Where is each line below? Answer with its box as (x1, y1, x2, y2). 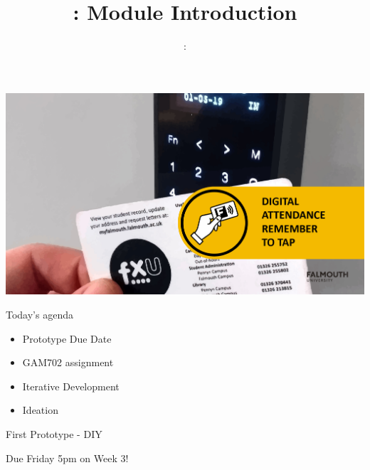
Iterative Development (22, 378, 120, 393)
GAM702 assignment (22, 355, 114, 370)
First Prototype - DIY (6, 427, 102, 442)
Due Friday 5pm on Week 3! (6, 450, 129, 465)
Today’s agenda (6, 307, 73, 322)
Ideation (22, 402, 58, 417)
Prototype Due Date (22, 331, 112, 346)
